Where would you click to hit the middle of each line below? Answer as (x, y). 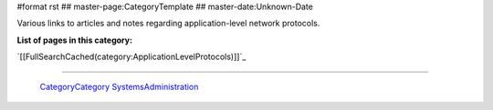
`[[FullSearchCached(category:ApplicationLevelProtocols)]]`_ (131, 57)
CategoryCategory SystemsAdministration (119, 86)
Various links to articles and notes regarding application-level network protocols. (168, 24)
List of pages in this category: (74, 40)
